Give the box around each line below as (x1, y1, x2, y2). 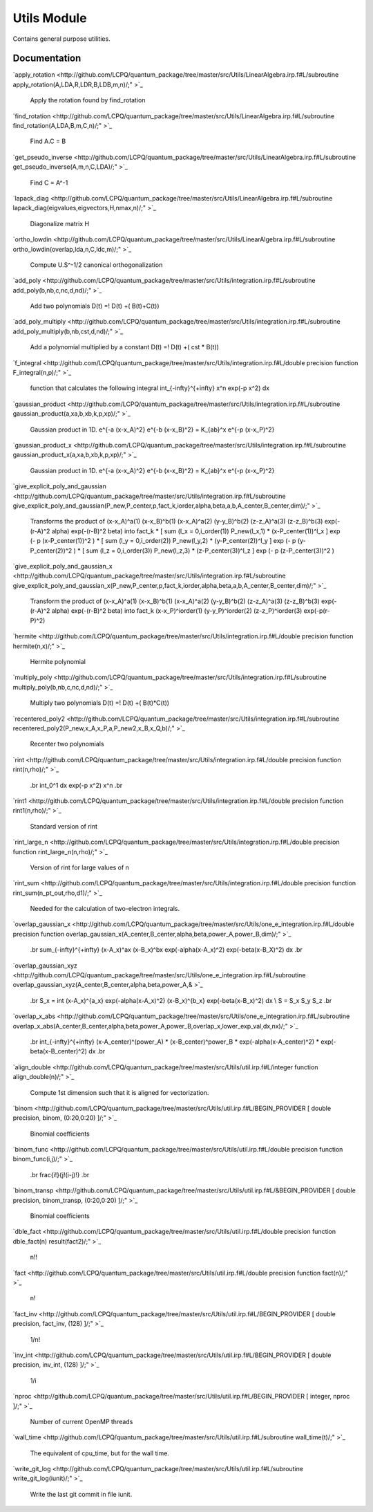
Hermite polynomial (30, 658, 86, 666)
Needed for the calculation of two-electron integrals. (30, 905, 180, 913)
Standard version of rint (30, 822, 98, 830)
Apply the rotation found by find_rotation (30, 96, 146, 104)
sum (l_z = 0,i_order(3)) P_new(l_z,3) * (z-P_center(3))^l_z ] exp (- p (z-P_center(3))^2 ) (86, 546, 335, 555)
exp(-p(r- (303, 607, 331, 615)
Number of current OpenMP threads (30, 1417, 133, 1426)
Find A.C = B (30, 137, 66, 145)
